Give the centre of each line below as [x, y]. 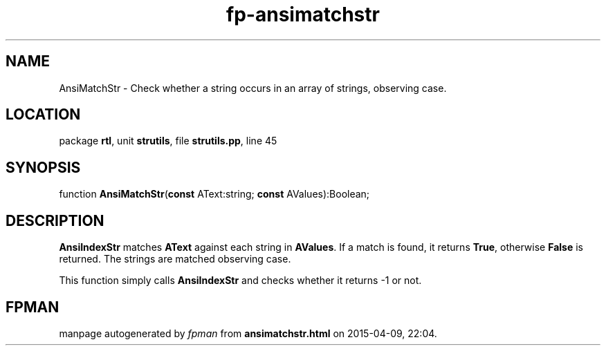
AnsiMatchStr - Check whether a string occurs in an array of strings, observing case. [253, 88]
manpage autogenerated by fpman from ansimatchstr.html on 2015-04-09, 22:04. [248, 333]
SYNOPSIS [43, 167]
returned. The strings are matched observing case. [175, 259]
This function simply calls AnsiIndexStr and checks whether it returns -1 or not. [240, 281]
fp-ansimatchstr [303, 15]
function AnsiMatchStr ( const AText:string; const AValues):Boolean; [214, 194]
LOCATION [43, 115]
